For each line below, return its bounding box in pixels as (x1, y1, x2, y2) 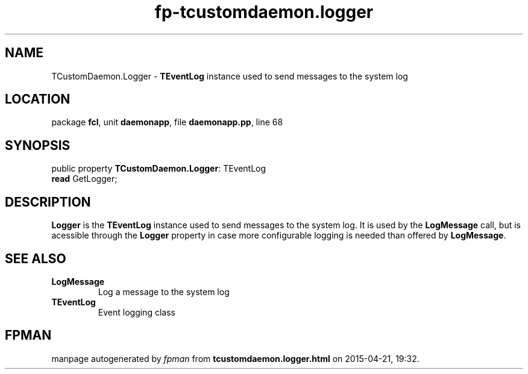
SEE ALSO (5, 251, 66, 266)
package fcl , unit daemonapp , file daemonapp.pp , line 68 (51, 117, 283, 128)
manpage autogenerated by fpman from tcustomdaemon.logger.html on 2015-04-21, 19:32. (51, 353, 420, 364)
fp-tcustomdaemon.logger (154, 2, 374, 22)
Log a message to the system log (98, 286, 230, 297)
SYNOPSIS (5, 137, 71, 153)
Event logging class (98, 307, 175, 317)
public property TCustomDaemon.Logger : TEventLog (51, 163, 266, 174)
